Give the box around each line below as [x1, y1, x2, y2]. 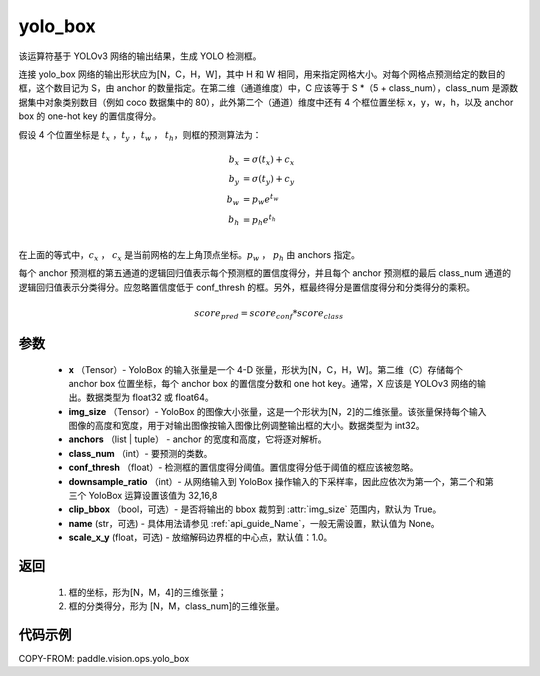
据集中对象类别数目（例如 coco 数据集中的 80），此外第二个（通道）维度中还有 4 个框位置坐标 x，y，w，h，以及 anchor [18, 96, 514, 108]
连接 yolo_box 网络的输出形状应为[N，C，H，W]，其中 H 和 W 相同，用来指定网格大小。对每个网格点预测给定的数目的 [18, 68, 505, 80]
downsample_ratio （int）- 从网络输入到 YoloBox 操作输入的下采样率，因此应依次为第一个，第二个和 [68, 475, 485, 487]
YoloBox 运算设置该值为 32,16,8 [88, 490, 218, 502]
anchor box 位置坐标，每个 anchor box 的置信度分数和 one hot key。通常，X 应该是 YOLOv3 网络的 [68, 377, 478, 389]
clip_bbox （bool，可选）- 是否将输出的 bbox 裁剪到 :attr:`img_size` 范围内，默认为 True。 [68, 503, 442, 515]
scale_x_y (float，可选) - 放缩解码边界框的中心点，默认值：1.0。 [68, 531, 333, 544]
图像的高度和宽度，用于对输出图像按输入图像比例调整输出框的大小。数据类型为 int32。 [68, 420, 425, 432]
